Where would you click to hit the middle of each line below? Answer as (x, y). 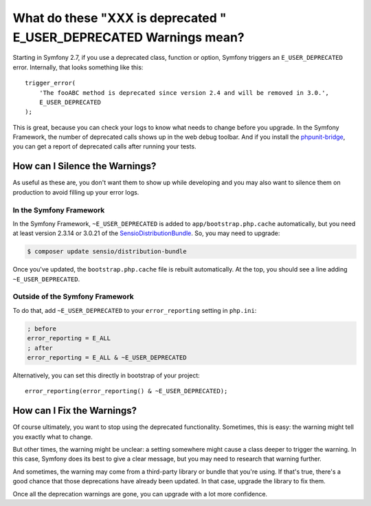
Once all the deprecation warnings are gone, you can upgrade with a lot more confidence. (140, 494)
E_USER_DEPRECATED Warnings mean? (129, 37)
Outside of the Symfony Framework (73, 297)
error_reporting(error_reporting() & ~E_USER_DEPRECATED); (126, 391)
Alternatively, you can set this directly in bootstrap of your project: (106, 375)
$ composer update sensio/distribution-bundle (107, 252)
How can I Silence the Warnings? (85, 166)
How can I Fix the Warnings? (75, 411)
